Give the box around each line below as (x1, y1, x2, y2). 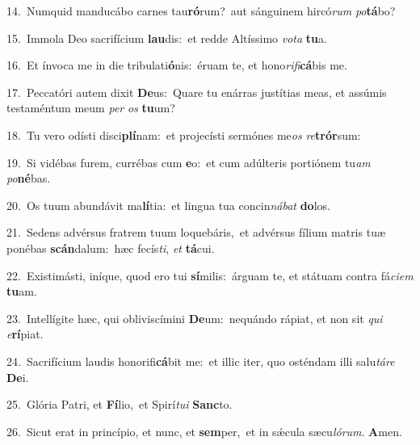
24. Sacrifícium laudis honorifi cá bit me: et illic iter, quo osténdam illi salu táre (6, 352, 395, 369)
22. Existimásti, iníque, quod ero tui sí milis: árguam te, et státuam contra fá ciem (6, 267, 414, 283)
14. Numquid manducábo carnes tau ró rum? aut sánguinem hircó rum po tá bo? (6, 2, 396, 19)
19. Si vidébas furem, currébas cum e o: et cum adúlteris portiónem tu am (6, 153, 371, 170)
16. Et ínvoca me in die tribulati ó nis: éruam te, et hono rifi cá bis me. (6, 57, 347, 73)
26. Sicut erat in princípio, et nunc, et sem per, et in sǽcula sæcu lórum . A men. (6, 422, 402, 439)
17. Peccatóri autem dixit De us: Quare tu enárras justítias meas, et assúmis (6, 83, 387, 100)
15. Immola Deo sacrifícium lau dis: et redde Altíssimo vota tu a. (6, 29, 327, 46)
